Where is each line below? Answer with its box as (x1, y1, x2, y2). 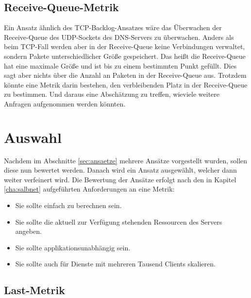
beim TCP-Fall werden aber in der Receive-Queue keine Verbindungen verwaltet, (4, 41, 245, 52)
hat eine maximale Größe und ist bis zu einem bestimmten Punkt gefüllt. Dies (4, 60, 237, 70)
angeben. (15, 226, 42, 236)
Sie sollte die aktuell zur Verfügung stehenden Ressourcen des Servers (15, 216, 222, 227)
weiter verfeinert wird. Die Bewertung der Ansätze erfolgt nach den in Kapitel (4, 174, 236, 184)
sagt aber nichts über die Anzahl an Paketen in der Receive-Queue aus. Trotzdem (4, 70, 247, 80)
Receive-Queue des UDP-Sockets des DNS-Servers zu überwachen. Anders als (4, 32, 234, 42)
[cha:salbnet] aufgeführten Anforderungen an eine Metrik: (4, 184, 175, 194)
